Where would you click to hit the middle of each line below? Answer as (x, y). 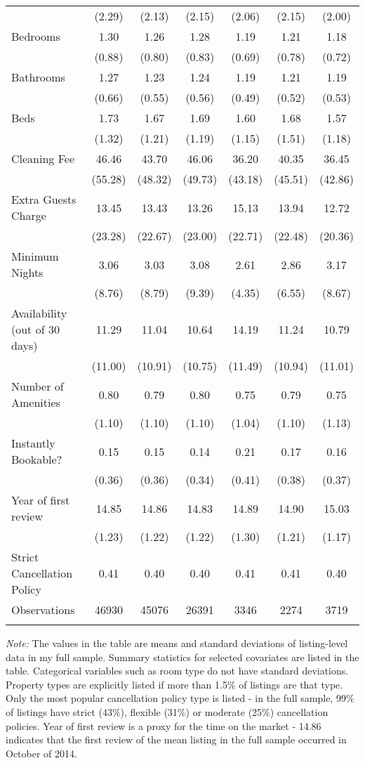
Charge (29, 215)
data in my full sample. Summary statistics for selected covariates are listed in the (182, 657)
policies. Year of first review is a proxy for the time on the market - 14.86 (164, 725)
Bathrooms (38, 77)
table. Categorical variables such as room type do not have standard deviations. (177, 671)
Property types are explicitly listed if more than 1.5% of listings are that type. (174, 684)
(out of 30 (35, 329)
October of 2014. (41, 753)
